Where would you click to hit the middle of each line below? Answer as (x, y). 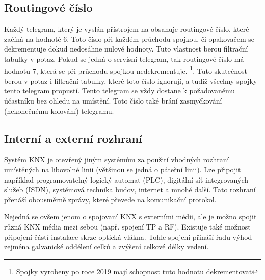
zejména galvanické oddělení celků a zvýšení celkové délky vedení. (107, 247)
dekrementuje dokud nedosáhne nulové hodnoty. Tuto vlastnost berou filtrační (126, 49)
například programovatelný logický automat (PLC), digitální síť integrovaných (126, 179)
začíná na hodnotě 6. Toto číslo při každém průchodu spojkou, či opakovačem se (129, 39)
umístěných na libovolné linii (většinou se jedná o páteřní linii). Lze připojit (123, 169)
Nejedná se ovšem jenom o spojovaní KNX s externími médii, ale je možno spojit (130, 217)
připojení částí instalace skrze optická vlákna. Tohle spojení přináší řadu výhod (128, 236)
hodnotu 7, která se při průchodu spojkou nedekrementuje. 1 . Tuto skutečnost (126, 70)
